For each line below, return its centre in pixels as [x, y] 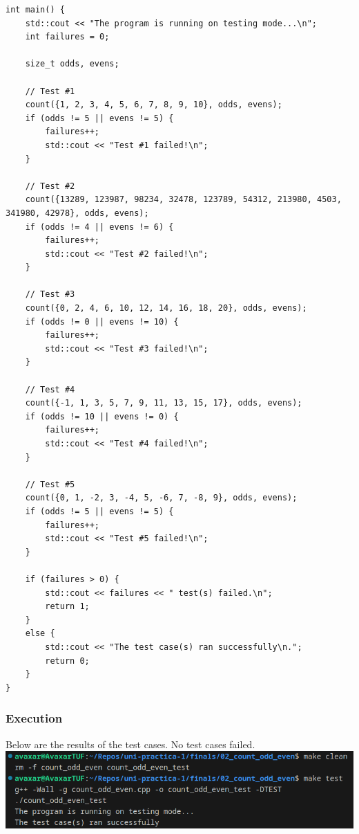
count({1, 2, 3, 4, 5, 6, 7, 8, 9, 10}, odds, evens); [154, 105]
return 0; [67, 661]
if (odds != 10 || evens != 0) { [102, 416]
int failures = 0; [67, 37]
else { [40, 634]
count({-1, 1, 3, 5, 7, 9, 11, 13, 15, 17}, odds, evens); [164, 403]
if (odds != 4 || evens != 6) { [99, 227]
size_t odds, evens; [72, 64]
